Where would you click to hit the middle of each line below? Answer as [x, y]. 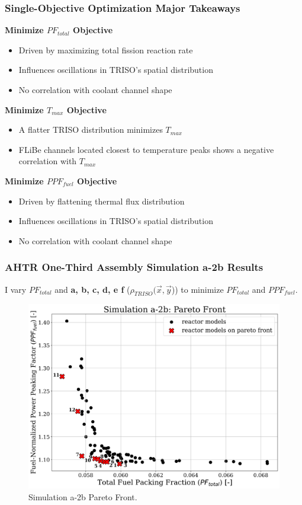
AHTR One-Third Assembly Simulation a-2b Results [134, 267]
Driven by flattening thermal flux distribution [102, 201]
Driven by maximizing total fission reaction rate [106, 49]
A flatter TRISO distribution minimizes [91, 130]
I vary [16, 289]
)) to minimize [197, 289]
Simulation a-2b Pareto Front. [83, 496]
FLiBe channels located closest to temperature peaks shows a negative [146, 149]
